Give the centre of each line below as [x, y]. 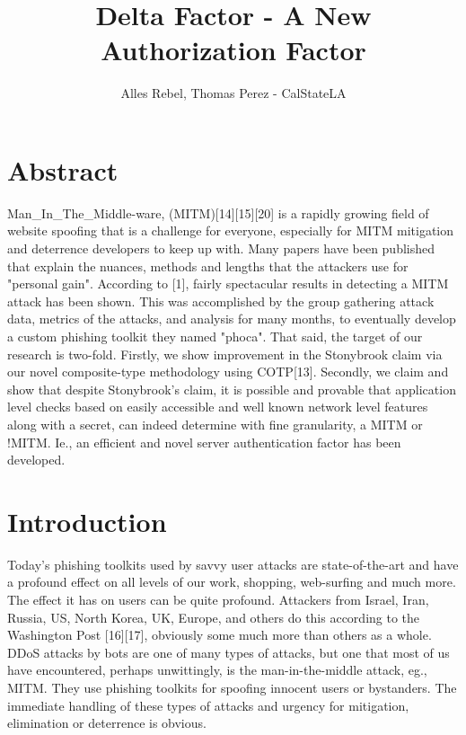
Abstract [63, 169]
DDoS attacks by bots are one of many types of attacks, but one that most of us [229, 652]
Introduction [87, 521]
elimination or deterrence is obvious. [107, 723]
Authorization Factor [233, 50]
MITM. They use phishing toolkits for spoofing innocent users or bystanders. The [232, 688]
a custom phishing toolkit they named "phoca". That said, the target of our [215, 336]
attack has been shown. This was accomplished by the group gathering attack [221, 301]
